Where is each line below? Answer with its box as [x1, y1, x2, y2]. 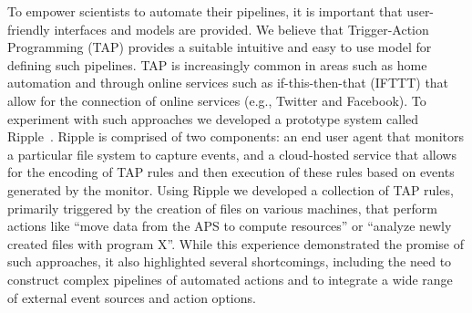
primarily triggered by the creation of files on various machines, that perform [7, 198, 437, 217]
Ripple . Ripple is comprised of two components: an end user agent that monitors [7, 127, 464, 146]
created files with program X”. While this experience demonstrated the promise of [7, 234, 465, 253]
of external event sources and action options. [7, 287, 256, 307]
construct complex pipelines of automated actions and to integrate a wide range [7, 269, 453, 288]
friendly [7, 19, 50, 38]
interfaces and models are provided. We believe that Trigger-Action [54, 19, 429, 38]
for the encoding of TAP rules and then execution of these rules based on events [7, 162, 455, 182]
